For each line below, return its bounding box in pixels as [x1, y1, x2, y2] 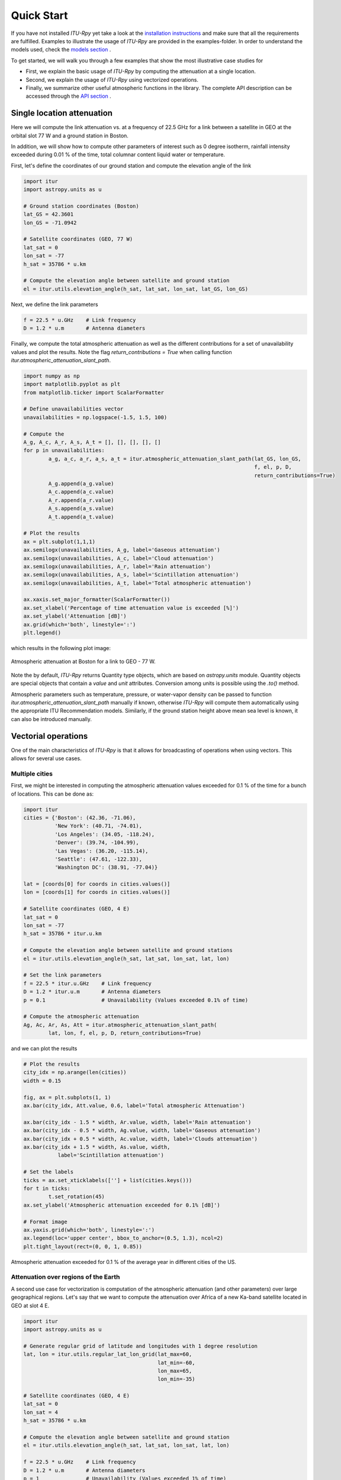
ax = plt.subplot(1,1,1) [23, 538, 96, 545]
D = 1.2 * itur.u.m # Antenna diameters [23, 989, 161, 995]
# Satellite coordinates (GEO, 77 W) [23, 236, 133, 243]
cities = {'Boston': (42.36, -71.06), [23, 814, 136, 821]
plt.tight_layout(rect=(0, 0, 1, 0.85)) [23, 1243, 142, 1250]
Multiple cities [11, 770, 53, 778]
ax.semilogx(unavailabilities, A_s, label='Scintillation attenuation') [23, 571, 239, 578]
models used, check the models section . [11, 46, 111, 53]
